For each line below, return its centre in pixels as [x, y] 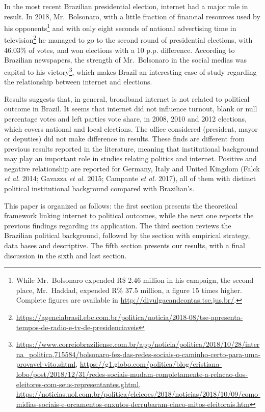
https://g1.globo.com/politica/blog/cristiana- [151, 364]
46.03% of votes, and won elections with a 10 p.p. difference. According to [120, 50]
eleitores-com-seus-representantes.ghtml [77, 384]
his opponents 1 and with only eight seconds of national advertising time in [120, 27]
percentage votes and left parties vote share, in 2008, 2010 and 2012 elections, [125, 118]
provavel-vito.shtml [46, 364]
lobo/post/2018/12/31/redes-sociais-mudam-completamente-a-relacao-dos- [132, 374]
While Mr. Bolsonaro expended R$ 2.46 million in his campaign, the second [135, 280]
